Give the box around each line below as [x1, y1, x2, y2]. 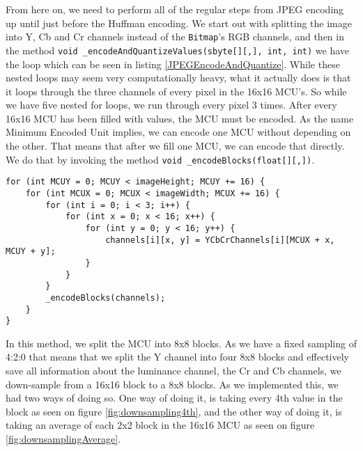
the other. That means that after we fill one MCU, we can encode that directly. [6, 139, 345, 153]
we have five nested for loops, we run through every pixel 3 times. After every [6, 97, 337, 112]
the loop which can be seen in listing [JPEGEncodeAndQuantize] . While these [6, 56, 340, 71]
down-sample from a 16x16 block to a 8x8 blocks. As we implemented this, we [6, 377, 339, 391]
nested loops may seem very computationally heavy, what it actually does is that [6, 70, 351, 85]
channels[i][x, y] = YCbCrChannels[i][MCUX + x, [105, 235, 335, 245]
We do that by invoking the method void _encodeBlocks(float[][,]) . [6, 152, 315, 166]
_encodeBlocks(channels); [45, 292, 166, 303]
